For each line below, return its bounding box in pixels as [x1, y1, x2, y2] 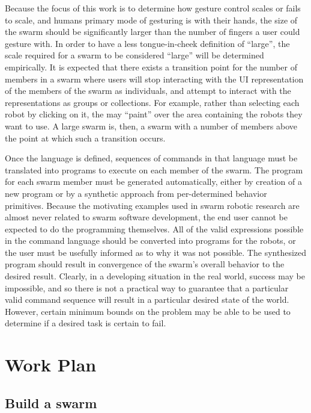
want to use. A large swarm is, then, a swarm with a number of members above [5, 119, 298, 132]
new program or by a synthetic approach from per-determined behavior [5, 187, 267, 199]
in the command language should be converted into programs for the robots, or [5, 234, 296, 247]
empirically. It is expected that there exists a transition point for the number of [5, 60, 298, 73]
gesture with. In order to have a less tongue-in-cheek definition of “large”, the [5, 37, 290, 49]
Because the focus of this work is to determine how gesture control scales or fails [5, 2, 301, 14]
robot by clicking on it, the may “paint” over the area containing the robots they [5, 108, 303, 120]
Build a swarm [5, 393, 97, 412]
